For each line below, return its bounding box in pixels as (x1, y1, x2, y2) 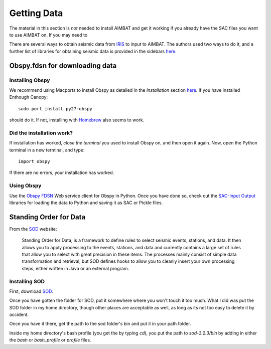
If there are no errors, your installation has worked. (9, 169, 114, 176)
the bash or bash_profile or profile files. (9, 337, 91, 343)
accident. (9, 311, 29, 318)
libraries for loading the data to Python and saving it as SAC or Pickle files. (9, 200, 163, 206)
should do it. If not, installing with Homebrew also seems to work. (9, 117, 145, 123)
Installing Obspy (9, 77, 50, 84)
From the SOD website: (9, 226, 57, 232)
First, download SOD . (9, 288, 53, 294)
